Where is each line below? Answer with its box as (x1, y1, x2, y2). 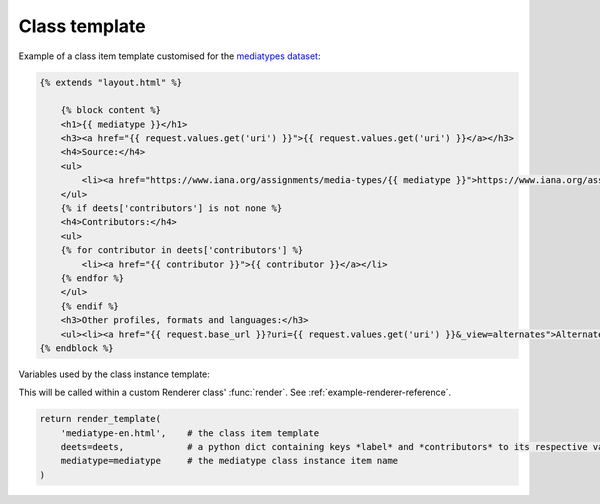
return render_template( (39, 413, 162, 425)
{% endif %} (60, 300, 120, 312)
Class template (18, 15, 146, 37)
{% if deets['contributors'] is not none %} (60, 203, 283, 214)
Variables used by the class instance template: (18, 368, 210, 380)
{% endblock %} (39, 342, 114, 354)
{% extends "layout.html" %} (39, 76, 183, 88)
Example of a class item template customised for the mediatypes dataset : (18, 50, 321, 62)
